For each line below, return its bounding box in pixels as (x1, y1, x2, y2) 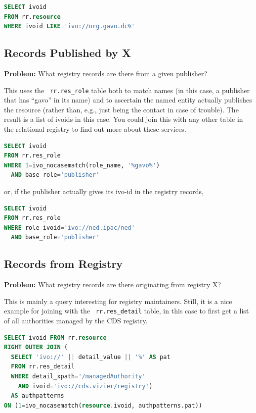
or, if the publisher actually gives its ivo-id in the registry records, (4, 186, 204, 196)
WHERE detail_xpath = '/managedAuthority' (11, 372, 146, 380)
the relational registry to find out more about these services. (4, 124, 186, 134)
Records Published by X (4, 45, 131, 60)
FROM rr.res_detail (11, 363, 75, 370)
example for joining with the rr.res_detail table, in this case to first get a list (4, 306, 249, 316)
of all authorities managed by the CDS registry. (4, 315, 148, 325)
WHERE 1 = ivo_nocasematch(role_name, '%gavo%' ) (4, 161, 160, 169)
